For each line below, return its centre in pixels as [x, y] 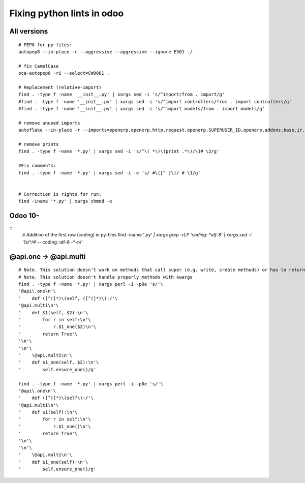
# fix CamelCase [39, 66]
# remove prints [39, 144]
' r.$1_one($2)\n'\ [57, 327]
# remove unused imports [49, 123]
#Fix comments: [37, 166]
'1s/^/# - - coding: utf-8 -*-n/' [53, 242]
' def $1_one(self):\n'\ [53, 462]
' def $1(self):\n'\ [48, 412]
